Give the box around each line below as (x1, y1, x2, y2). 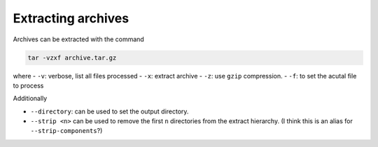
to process (13, 81, 44, 90)
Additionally (13, 94, 48, 103)
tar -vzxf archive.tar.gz (27, 53, 117, 62)
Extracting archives (13, 10, 129, 26)
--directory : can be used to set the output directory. (30, 107, 189, 115)
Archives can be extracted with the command (13, 35, 145, 43)
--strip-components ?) (30, 127, 103, 135)
